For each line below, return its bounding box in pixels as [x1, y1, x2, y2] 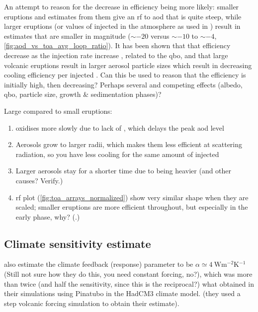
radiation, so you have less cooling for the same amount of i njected [15, 149, 219, 159]
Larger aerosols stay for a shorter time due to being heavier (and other [15, 165, 232, 176]
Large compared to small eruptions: [4, 105, 112, 116]
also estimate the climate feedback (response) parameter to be [4, 259, 193, 269]
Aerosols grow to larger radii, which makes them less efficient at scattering [15, 139, 243, 150]
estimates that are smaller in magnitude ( [4, 30, 131, 41]
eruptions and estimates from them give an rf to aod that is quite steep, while [4, 11, 242, 21]
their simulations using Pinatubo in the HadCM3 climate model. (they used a [4, 288, 241, 299]
